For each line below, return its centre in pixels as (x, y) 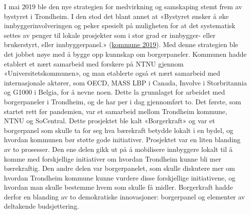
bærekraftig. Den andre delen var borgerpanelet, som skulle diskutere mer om (119, 168)
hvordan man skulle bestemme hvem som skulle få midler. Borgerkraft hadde (118, 187)
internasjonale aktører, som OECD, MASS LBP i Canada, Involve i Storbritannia (125, 82)
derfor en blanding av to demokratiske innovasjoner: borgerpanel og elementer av (125, 196)
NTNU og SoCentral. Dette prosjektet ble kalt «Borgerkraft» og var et (109, 121)
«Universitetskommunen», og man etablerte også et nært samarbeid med (112, 73)
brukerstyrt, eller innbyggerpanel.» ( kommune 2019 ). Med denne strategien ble (121, 44)
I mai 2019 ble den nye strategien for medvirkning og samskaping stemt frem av (123, 6)
